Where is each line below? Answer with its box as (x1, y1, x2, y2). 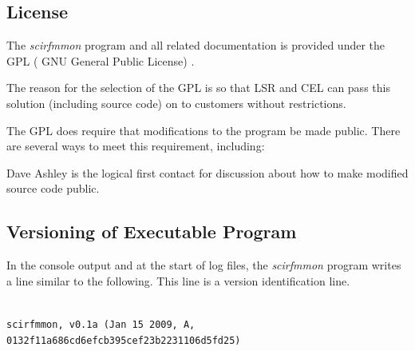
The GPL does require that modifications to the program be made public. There (6, 122, 401, 138)
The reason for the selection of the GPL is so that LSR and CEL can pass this (6, 79, 390, 96)
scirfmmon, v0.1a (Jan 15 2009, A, (6, 318, 196, 330)
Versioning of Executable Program (6, 219, 297, 244)
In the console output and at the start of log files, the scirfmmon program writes (6, 257, 401, 273)
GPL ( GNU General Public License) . (6, 52, 195, 69)
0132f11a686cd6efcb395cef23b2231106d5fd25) (6, 334, 241, 346)
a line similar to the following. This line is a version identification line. (6, 272, 350, 289)
